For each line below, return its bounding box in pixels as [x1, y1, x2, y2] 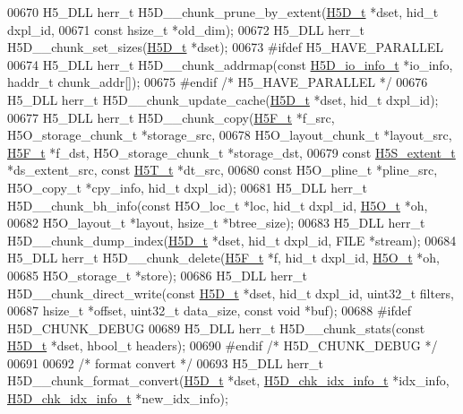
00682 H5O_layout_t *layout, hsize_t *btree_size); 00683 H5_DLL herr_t [7, 213, 425, 232]
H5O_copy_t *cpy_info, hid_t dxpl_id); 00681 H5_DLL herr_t [7, 177, 368, 196]
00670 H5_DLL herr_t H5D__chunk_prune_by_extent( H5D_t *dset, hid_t [7, 3, 439, 21]
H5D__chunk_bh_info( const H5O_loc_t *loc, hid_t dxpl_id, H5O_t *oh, [7, 195, 428, 214]
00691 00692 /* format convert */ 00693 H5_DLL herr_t [7, 353, 324, 372]
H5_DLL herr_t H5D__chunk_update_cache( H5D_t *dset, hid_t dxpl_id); [7, 90, 439, 108]
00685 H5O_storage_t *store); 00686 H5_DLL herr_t [7, 265, 307, 284]
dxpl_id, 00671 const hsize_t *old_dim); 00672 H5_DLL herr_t [7, 20, 365, 39]
